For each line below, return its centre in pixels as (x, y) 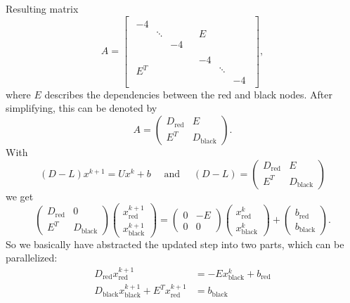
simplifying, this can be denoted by (82, 108)
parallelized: (32, 258)
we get (20, 196)
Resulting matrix (42, 8)
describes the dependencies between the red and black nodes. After (189, 94)
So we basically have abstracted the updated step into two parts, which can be (175, 244)
